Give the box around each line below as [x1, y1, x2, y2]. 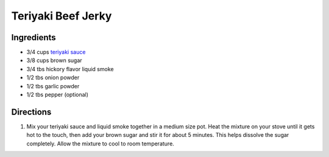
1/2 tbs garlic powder [26, 82, 80, 89]
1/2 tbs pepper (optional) [26, 91, 88, 99]
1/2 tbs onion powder [26, 74, 80, 82]
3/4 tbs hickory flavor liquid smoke [26, 65, 114, 72]
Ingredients [11, 32, 56, 43]
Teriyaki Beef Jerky [11, 9, 112, 23]
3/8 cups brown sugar [26, 57, 82, 64]
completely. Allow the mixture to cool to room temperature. [26, 140, 175, 147]
